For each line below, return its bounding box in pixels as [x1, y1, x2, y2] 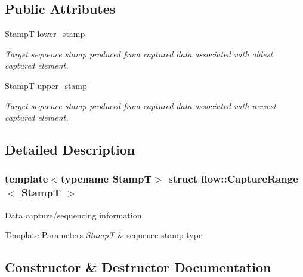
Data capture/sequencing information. [5, 208, 144, 221]
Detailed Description [5, 140, 135, 159]
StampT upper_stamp [5, 79, 87, 91]
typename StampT [60, 171, 152, 186]
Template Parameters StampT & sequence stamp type [5, 229, 203, 241]
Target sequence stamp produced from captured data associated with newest [5, 99, 276, 112]
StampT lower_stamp [5, 27, 85, 40]
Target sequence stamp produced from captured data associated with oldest [5, 47, 273, 60]
